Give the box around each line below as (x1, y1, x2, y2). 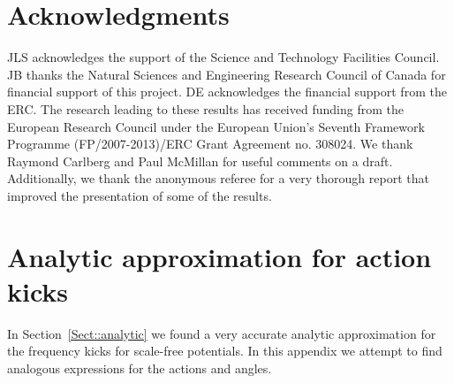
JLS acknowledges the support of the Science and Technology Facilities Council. (7, 48, 440, 66)
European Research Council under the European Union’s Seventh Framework (7, 117, 425, 135)
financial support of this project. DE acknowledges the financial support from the (7, 82, 447, 101)
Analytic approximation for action (7, 238, 432, 274)
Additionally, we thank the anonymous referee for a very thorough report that (7, 169, 429, 188)
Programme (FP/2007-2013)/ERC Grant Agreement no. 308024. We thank (7, 134, 413, 153)
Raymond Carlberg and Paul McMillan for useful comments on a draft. (7, 151, 393, 170)
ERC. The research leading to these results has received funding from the (7, 99, 404, 118)
